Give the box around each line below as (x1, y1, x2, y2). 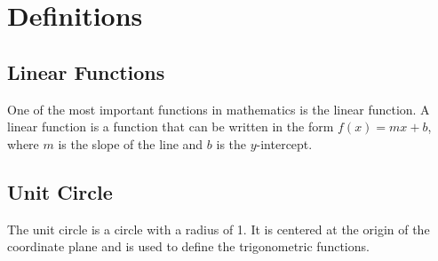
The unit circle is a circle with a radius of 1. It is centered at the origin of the (7, 219, 430, 238)
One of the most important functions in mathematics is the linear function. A (7, 99, 430, 118)
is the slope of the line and (58, 134, 203, 153)
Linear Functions (7, 58, 165, 85)
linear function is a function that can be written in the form (7, 117, 334, 136)
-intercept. (256, 134, 313, 153)
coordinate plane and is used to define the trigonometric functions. (7, 237, 370, 256)
